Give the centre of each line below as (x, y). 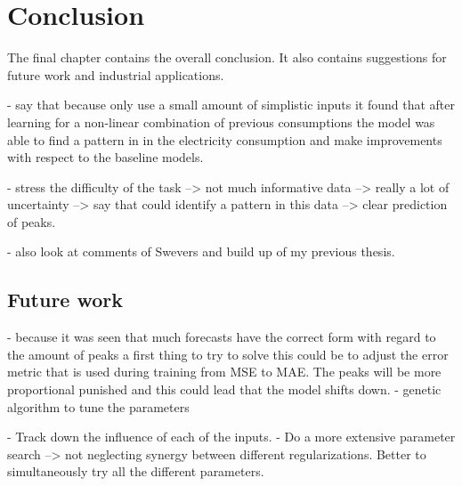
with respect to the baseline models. (105, 157)
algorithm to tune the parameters (98, 406)
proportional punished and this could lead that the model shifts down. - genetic (224, 389)
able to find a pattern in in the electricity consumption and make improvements (225, 139)
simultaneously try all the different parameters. (136, 471)
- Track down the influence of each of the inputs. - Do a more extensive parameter (231, 437)
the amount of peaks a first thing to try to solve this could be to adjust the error (228, 354)
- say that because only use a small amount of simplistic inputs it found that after (231, 105)
